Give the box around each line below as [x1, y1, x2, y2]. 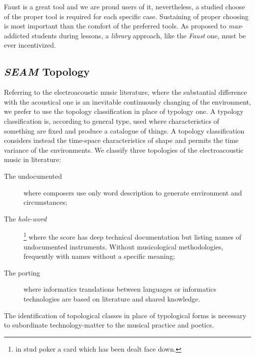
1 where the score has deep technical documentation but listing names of [24, 230, 242, 242]
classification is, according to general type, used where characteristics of [4, 115, 219, 126]
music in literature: [4, 154, 61, 165]
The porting [4, 267, 40, 277]
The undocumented [4, 170, 62, 181]
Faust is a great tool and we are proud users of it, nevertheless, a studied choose [4, 1, 245, 11]
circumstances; [24, 197, 67, 207]
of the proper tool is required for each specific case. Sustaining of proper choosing [4, 11, 249, 21]
